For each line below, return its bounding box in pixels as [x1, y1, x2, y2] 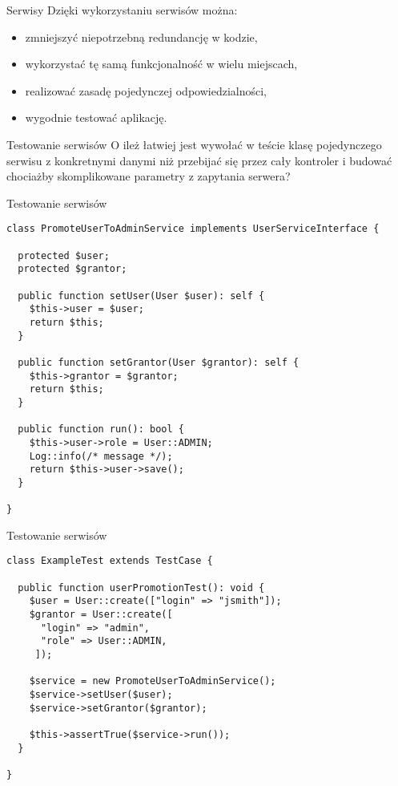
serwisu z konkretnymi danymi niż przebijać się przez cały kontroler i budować [6, 152, 392, 168]
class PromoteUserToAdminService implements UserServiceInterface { [6, 223, 380, 235]
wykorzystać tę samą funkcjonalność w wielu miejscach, [25, 55, 298, 72]
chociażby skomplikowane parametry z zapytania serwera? [6, 168, 291, 184]
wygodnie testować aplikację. [25, 109, 167, 126]
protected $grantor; [18, 263, 127, 275]
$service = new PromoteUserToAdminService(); [29, 675, 276, 687]
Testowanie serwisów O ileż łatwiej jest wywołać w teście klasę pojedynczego [6, 136, 382, 152]
